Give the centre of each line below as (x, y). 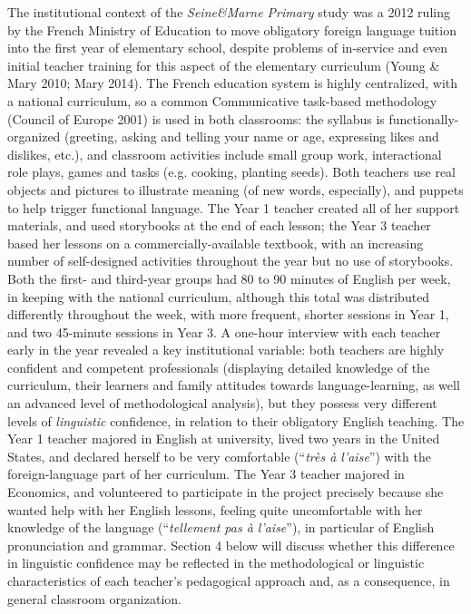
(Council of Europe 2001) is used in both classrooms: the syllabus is (196, 118)
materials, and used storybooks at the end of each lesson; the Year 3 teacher (219, 225)
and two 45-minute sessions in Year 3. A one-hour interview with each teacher (224, 331)
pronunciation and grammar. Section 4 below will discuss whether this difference (231, 545)
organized (34, 136)
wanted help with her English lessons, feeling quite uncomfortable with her (215, 509)
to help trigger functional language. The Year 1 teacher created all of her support (234, 207)
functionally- (424, 118)
